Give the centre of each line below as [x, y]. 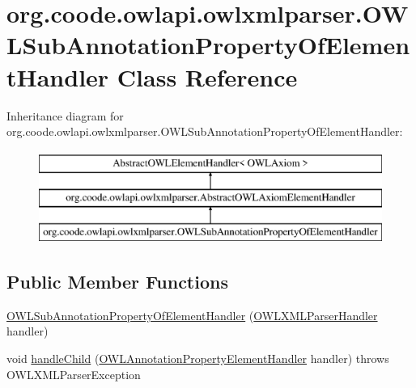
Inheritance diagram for [65, 115]
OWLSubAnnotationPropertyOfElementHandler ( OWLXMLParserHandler [192, 315]
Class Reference [207, 76]
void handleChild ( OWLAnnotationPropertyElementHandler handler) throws [198, 358]
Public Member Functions [117, 282]
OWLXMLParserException [74, 374]
